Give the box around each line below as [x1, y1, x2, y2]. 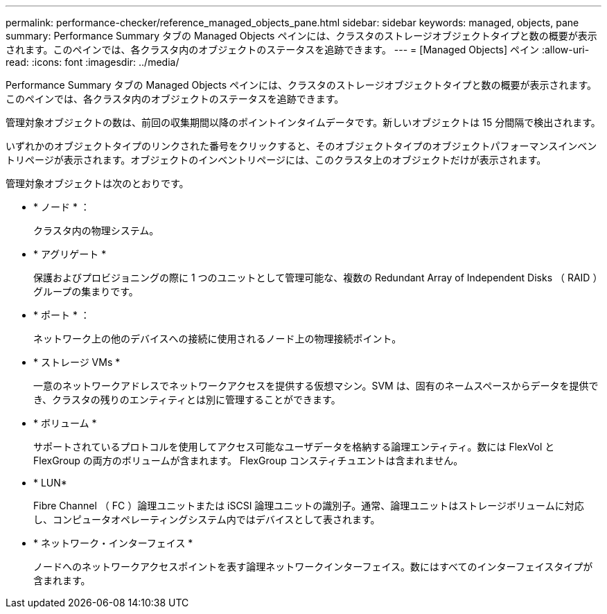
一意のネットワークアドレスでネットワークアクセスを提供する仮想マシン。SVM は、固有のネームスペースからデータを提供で [33, 380, 599, 392]
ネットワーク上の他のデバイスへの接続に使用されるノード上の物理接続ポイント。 [33, 333, 402, 344]
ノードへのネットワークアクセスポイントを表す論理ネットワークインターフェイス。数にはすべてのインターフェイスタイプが [33, 561, 593, 572]
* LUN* [33, 477, 67, 489]
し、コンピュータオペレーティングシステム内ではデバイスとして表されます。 [33, 514, 380, 525]
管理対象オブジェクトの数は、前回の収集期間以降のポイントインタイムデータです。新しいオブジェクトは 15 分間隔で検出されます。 [6, 116, 601, 128]
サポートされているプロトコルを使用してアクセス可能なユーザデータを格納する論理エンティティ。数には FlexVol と [33, 441, 555, 453]
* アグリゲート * [33, 248, 107, 260]
